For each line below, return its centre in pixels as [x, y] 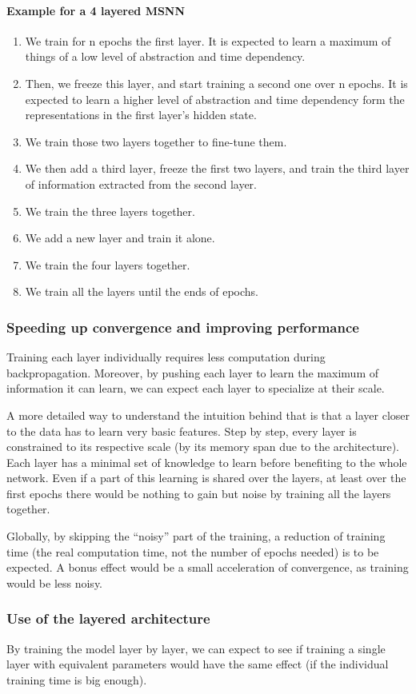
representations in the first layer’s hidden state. [141, 115]
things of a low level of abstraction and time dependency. [165, 56]
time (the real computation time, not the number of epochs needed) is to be [193, 551]
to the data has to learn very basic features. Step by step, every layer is [182, 431]
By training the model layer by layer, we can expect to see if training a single [196, 648]
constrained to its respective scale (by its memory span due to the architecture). [203, 447]
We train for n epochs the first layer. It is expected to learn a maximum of [208, 40]
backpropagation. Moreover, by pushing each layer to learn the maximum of [193, 372]
